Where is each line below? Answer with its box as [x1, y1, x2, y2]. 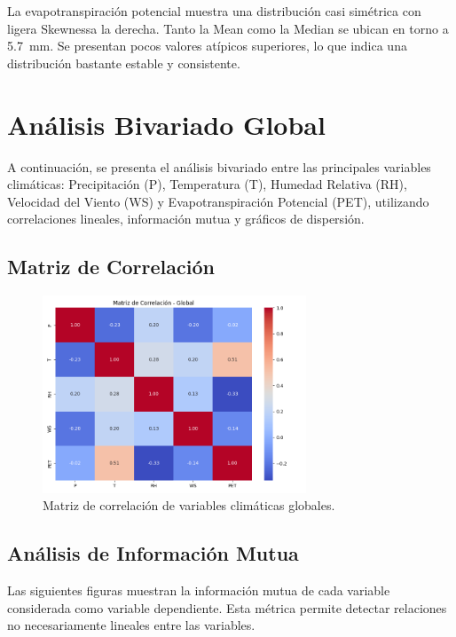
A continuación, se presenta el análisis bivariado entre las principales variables [7, 157, 431, 176]
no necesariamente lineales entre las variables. [7, 616, 256, 634]
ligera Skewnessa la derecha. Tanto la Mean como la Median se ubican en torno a [7, 19, 449, 37]
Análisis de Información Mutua [7, 539, 299, 567]
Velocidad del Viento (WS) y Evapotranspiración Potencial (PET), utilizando [7, 192, 429, 210]
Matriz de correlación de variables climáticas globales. [43, 496, 335, 515]
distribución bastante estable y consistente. [7, 53, 240, 72]
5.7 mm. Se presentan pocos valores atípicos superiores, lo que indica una [7, 36, 407, 55]
